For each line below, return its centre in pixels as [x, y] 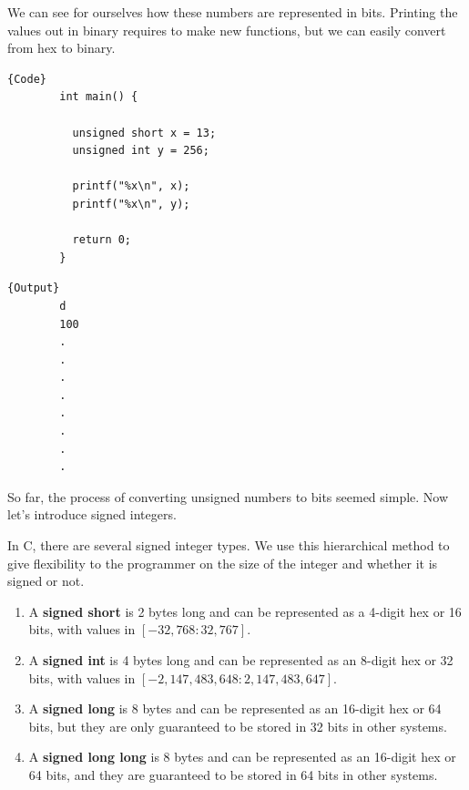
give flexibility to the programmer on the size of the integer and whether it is [223, 563]
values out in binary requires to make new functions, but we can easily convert [227, 30]
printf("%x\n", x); [131, 186]
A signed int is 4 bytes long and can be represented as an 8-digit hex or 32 [241, 660]
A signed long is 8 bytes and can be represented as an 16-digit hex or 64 [235, 708]
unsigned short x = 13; [144, 133]
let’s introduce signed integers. [92, 514]
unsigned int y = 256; [141, 151]
